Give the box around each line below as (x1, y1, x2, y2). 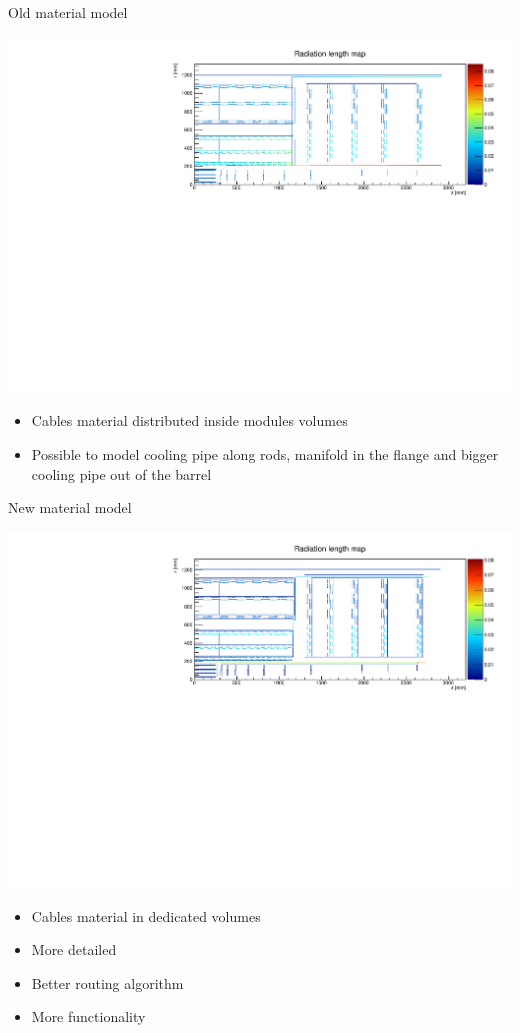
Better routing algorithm (31, 972, 184, 993)
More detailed (31, 939, 117, 960)
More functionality (31, 1006, 146, 1027)
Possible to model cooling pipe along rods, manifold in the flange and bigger (31, 443, 499, 464)
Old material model (8, 2, 128, 22)
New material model (8, 497, 132, 518)
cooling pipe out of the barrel (31, 463, 212, 484)
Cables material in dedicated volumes (31, 905, 261, 926)
